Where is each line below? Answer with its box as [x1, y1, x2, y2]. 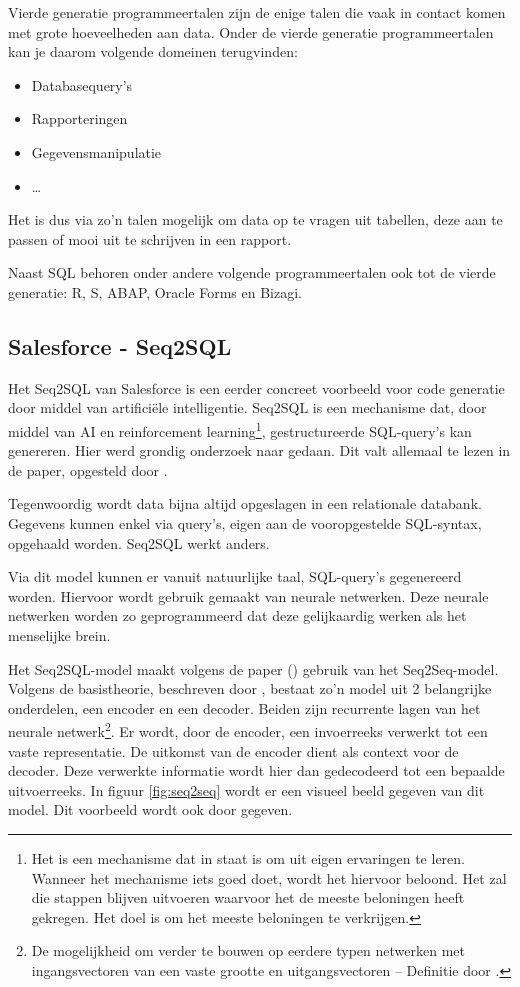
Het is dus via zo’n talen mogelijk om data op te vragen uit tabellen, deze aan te [8, 209, 503, 230]
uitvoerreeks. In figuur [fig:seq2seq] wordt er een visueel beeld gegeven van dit [8, 779, 485, 800]
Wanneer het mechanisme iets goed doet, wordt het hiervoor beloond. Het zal [31, 867, 507, 888]
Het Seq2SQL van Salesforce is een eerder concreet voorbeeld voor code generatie [8, 377, 505, 398]
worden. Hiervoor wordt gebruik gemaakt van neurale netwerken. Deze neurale [8, 585, 489, 606]
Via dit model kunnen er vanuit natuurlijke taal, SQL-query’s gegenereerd [8, 566, 462, 587]
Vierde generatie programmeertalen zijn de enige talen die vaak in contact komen [8, 2, 506, 22]
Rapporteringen [31, 108, 128, 129]
